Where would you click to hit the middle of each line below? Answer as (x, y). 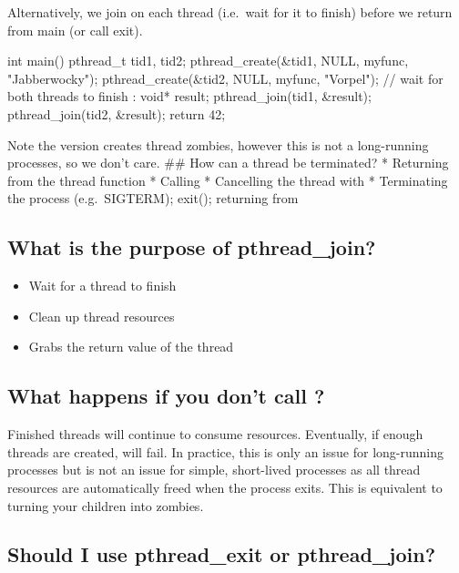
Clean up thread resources (102, 316)
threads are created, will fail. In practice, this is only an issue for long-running (225, 451)
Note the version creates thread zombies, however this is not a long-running (218, 144)
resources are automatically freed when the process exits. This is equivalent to (225, 487)
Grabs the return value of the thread (131, 347)
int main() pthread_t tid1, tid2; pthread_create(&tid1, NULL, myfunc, (208, 61)
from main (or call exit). (75, 30)
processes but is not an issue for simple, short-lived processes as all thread (214, 470)
